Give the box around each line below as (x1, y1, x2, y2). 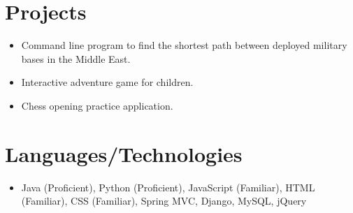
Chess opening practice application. (21, 98, 173, 112)
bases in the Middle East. (21, 51, 131, 66)
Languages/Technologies (5, 139, 243, 168)
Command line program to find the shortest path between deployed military (21, 38, 347, 52)
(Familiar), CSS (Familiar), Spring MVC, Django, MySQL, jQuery (21, 193, 307, 208)
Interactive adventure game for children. (21, 75, 194, 89)
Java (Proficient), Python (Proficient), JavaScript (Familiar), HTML (21, 179, 315, 194)
